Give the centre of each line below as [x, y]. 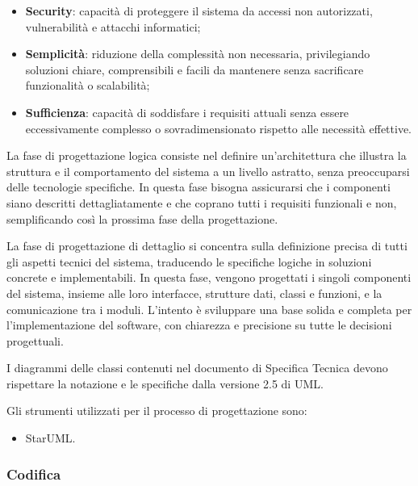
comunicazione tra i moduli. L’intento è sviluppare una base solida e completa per [209, 309]
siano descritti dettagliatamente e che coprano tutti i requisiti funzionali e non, [202, 202]
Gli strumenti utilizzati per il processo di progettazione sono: [157, 411]
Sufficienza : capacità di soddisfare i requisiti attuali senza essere [187, 112]
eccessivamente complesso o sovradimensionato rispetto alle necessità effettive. [219, 128]
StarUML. [50, 438]
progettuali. [35, 340]
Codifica [34, 473]
